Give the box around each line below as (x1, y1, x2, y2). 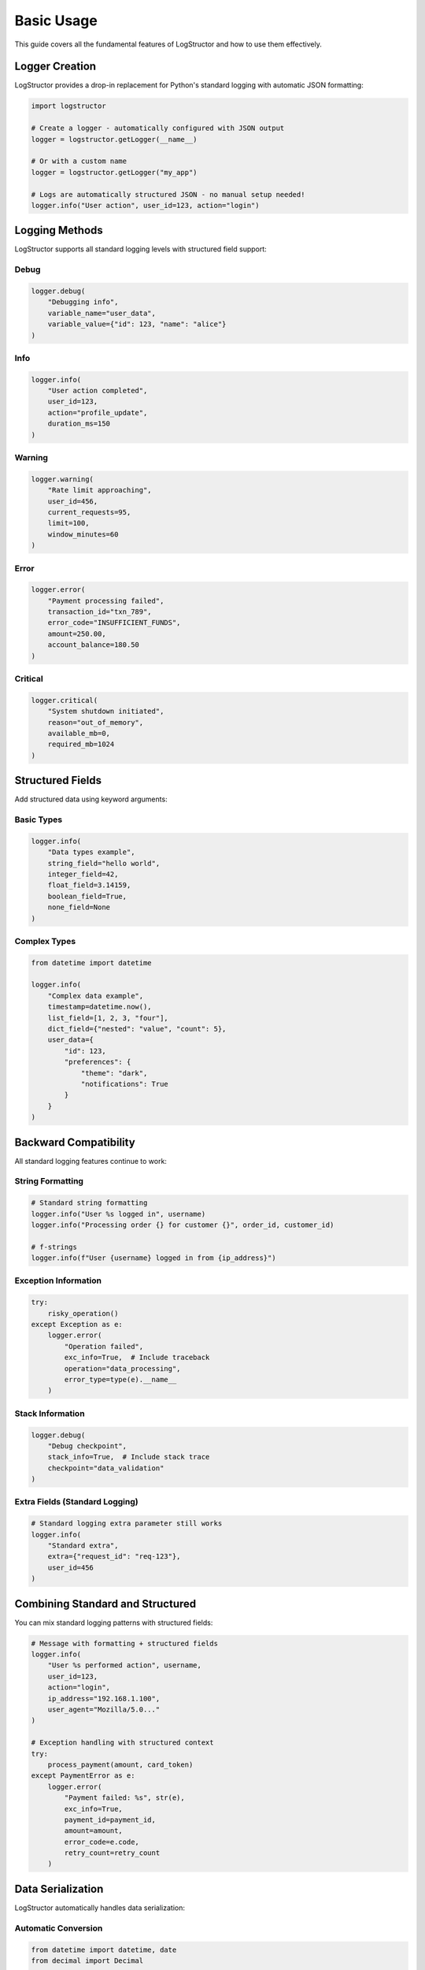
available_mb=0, (47, 729, 110, 738)
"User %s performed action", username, (47, 1661, 202, 1670)
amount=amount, (64, 1827, 124, 1835)
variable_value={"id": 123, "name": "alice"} (47, 320, 227, 329)
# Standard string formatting (31, 1199, 148, 1207)
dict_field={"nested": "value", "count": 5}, (47, 1024, 227, 1033)
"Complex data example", (47, 991, 144, 1000)
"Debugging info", (47, 298, 119, 307)
